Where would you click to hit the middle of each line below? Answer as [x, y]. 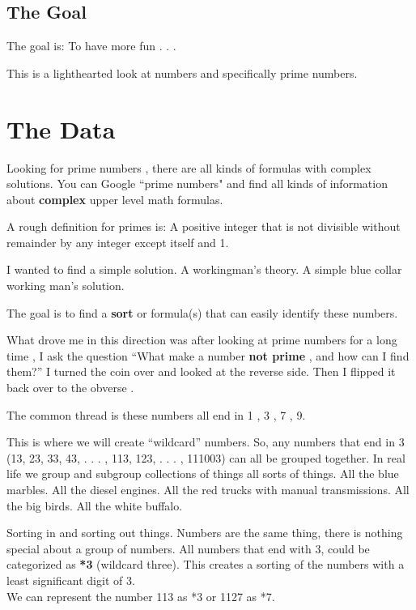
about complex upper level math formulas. [115, 199]
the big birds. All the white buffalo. [95, 505]
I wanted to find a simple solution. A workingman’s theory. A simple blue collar [204, 269]
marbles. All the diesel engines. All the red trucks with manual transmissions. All [208, 490]
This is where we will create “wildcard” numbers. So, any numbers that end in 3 [206, 442]
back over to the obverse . [70, 388]
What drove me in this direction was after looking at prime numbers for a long [202, 340]
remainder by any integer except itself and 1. [118, 242]
